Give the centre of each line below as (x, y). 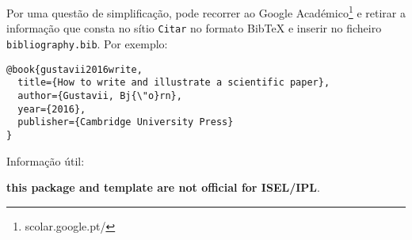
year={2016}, (52, 109)
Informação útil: (46, 160)
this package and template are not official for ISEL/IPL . (163, 187)
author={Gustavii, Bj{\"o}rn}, (100, 95)
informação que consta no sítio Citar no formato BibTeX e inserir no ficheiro (194, 28)
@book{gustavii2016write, (74, 69)
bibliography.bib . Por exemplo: (87, 43)
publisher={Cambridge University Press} (126, 122)
